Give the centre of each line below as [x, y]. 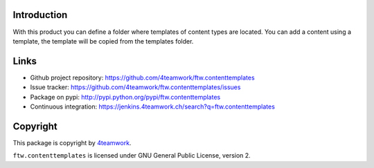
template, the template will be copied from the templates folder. [103, 41]
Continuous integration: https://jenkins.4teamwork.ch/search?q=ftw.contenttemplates [152, 106]
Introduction [40, 15]
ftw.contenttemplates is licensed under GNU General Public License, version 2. [132, 156]
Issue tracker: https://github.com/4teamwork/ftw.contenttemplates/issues [135, 87]
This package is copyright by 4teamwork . [72, 142]
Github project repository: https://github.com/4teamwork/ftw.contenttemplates [143, 77]
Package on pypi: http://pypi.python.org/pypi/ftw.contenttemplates [125, 97]
